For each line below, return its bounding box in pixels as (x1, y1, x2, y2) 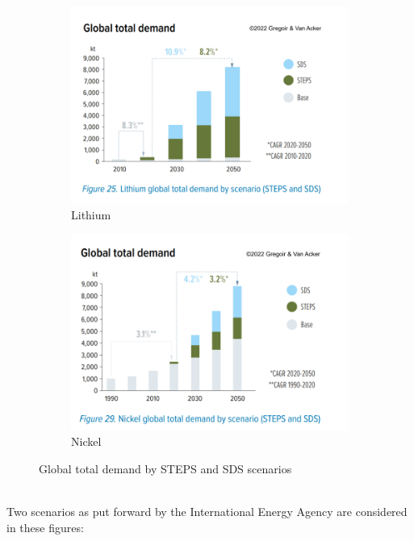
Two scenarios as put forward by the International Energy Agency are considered (6, 503, 408, 520)
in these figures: (6, 518, 84, 535)
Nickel (71, 433, 102, 450)
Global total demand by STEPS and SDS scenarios (39, 460, 292, 476)
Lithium (71, 206, 111, 223)
